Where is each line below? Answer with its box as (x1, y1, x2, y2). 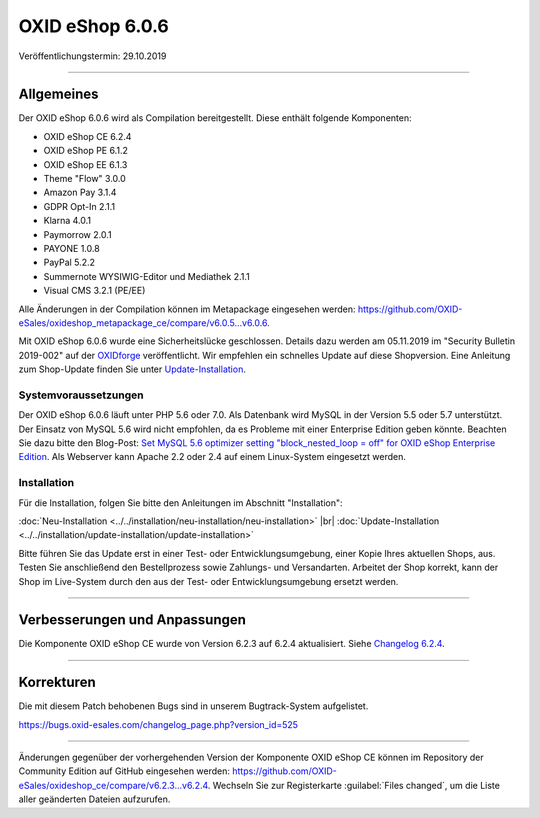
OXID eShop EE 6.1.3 (43, 158, 128, 170)
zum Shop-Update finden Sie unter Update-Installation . (18, 363, 247, 375)
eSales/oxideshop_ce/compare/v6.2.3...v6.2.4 (18, 779, 209, 791)
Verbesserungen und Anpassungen (18, 611, 247, 629)
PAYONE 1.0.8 (43, 242, 100, 254)
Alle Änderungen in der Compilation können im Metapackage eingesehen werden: (18, 303, 356, 315)
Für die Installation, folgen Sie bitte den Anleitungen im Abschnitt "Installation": (18, 496, 344, 509)
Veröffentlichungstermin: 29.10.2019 (18, 50, 167, 62)
